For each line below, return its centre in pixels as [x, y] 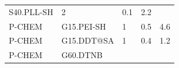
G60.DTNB [82, 55]
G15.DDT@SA [88, 40]
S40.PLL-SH [31, 11]
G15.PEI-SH [84, 26]
